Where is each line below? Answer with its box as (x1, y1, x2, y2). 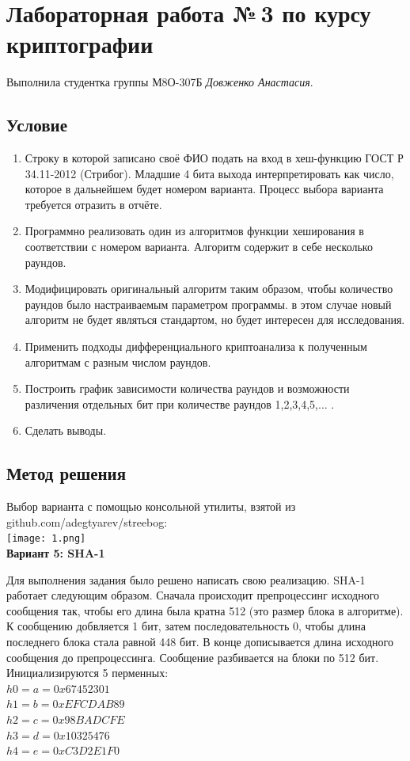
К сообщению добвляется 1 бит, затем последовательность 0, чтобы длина (6, 618, 366, 634)
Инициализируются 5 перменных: (6, 664, 169, 681)
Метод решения (6, 461, 127, 485)
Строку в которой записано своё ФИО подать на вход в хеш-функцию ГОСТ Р (25, 150, 404, 166)
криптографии (6, 28, 154, 60)
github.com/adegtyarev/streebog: (6, 513, 168, 530)
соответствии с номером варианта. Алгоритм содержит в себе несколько (25, 238, 373, 255)
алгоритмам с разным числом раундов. (25, 353, 211, 370)
